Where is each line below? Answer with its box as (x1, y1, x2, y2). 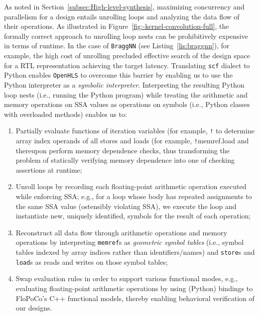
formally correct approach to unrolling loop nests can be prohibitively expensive (4, 30, 248, 41)
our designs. (15, 303, 52, 313)
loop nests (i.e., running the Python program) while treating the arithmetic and (4, 89, 248, 100)
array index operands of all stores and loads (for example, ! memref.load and (15, 135, 249, 145)
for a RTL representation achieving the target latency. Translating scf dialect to (4, 60, 250, 70)
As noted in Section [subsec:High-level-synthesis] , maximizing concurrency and (4, 1, 245, 11)
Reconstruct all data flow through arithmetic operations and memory (15, 227, 227, 237)
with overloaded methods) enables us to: (4, 108, 127, 119)
